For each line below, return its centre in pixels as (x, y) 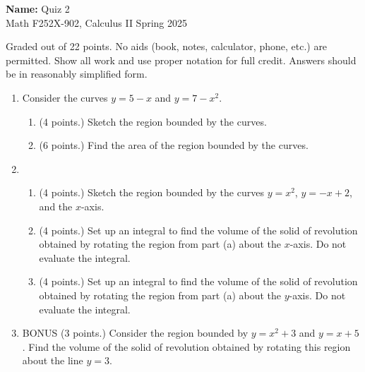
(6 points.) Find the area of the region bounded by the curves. (174, 145)
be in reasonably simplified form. (77, 74)
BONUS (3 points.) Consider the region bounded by (135, 333)
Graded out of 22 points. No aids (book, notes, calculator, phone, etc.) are (167, 46)
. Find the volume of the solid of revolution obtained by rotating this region (186, 346)
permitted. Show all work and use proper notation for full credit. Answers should (181, 60)
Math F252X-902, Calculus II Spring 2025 (96, 22)
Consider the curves (65, 97)
